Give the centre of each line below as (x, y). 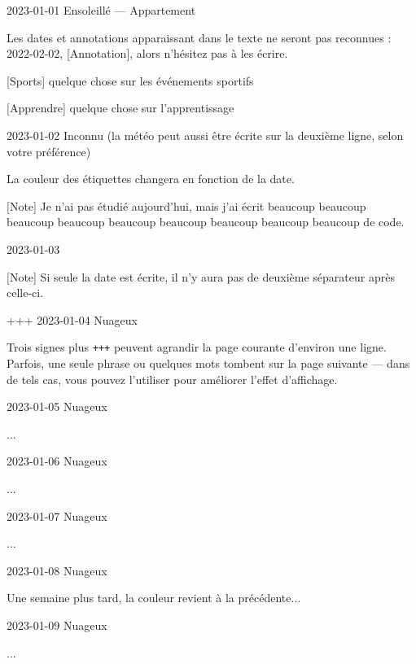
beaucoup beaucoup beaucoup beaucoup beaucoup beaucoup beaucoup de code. (206, 222)
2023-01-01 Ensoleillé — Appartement (101, 10)
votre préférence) (49, 151)
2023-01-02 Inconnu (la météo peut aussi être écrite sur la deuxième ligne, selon (205, 135)
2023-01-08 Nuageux (57, 570)
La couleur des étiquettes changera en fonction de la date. (151, 179)
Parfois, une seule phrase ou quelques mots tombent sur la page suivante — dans (208, 363)
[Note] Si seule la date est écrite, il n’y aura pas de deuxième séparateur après (201, 276)
